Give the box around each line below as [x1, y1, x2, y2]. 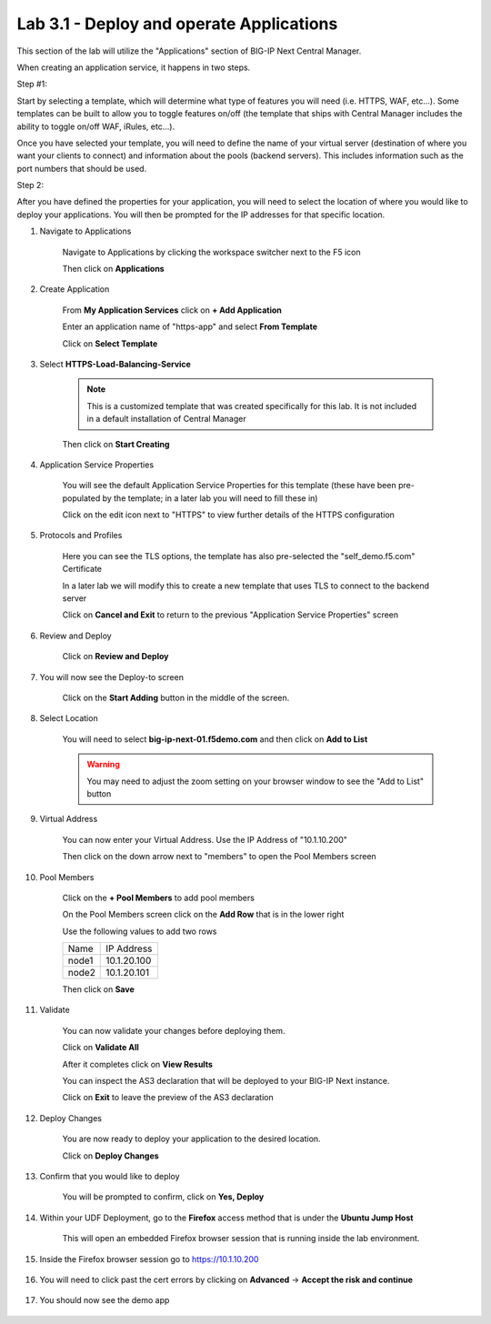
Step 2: [16, 180, 45, 191]
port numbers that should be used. [16, 163, 147, 174]
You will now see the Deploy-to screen [39, 671, 184, 682]
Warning [86, 759, 120, 770]
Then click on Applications [62, 264, 165, 275]
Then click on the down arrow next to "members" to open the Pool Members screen [62, 851, 376, 862]
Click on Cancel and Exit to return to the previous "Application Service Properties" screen [62, 609, 399, 620]
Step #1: [16, 78, 47, 90]
